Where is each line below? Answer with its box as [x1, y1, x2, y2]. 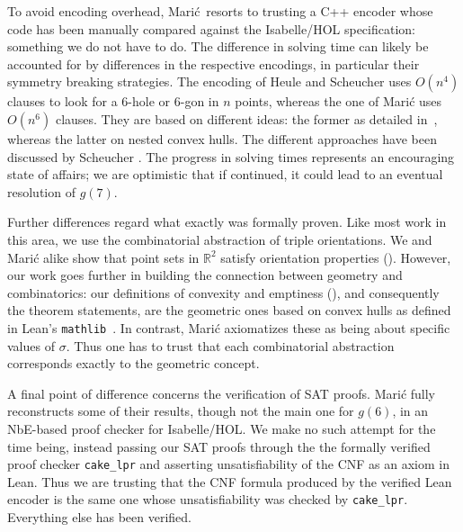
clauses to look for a [7, 92, 118, 111]
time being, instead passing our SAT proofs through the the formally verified [7, 437, 431, 455]
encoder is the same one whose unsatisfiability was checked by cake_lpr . [7, 490, 408, 509]
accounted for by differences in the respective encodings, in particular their [7, 54, 420, 73]
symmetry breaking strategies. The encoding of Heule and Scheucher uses [7, 72, 412, 91]
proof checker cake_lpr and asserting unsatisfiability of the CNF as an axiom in [7, 455, 450, 473]
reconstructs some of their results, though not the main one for [7, 401, 354, 420]
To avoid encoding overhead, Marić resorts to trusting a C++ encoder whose [7, 2, 433, 20]
